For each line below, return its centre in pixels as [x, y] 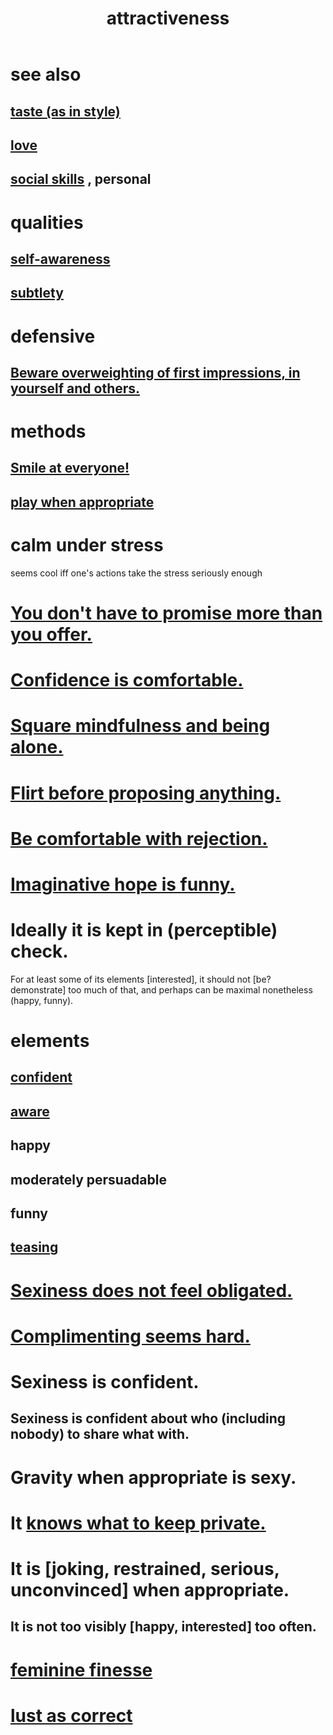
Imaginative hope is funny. [123, 884]
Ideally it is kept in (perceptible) [144, 930]
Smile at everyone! [70, 468]
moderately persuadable [88, 1179]
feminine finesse [81, 1669]
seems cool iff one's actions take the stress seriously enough [136, 573]
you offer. [51, 634]
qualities [47, 222]
